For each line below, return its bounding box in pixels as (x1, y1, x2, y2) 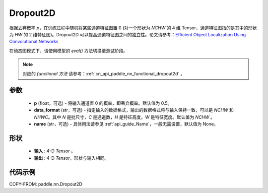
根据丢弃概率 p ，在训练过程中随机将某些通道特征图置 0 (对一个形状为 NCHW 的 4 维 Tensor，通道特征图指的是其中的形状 (9, 25, 257, 31)
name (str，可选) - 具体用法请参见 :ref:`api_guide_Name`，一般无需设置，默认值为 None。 (34, 121, 218, 127)
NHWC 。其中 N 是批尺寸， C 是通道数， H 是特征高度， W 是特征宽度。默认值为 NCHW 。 (34, 114, 215, 120)
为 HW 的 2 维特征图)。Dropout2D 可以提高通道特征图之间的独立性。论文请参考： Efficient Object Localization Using (9, 31, 246, 37)
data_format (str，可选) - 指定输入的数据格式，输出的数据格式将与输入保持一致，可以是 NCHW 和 (34, 107, 234, 113)
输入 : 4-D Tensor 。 (34, 148, 75, 154)
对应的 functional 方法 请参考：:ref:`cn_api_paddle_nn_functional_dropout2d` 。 (22, 70, 186, 76)
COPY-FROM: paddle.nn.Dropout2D (9, 181, 83, 187)
